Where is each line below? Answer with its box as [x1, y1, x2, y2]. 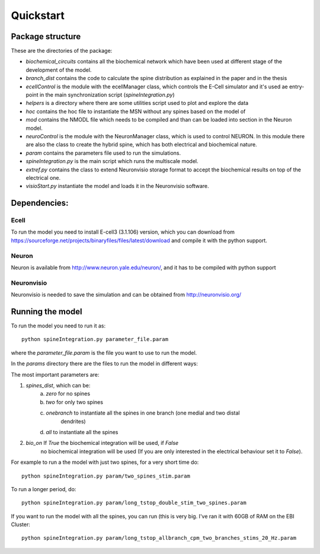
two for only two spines [46, 398, 104, 406]
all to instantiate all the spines [46, 428, 119, 435]
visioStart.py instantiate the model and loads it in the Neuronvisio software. [25, 183, 210, 190]
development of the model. [25, 66, 92, 74]
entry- [289, 83, 305, 90]
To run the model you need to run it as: [11, 322, 106, 329]
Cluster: [11, 521, 31, 528]
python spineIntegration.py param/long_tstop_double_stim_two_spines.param [21, 499, 247, 507]
